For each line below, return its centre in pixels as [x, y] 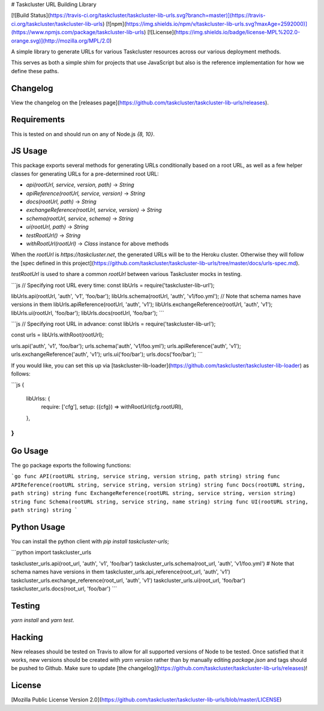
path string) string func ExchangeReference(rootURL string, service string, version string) [154, 493]
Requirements [38, 120]
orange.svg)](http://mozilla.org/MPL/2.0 [61, 40]
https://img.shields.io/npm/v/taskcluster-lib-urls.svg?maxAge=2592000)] [217, 23]
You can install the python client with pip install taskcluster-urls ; [90, 541]
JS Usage [29, 151]
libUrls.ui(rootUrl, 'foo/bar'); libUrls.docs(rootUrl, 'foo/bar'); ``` [88, 313]
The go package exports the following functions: [71, 466]
